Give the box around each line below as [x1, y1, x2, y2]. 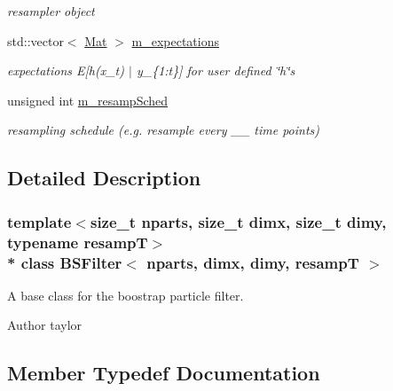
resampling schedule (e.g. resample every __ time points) [7, 121, 320, 139]
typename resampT [7, 231, 148, 253]
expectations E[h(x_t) [7, 61, 124, 80]
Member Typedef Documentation [7, 359, 320, 387]
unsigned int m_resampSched [7, 90, 169, 109]
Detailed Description [7, 164, 201, 192]
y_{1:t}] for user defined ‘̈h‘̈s [136, 61, 295, 80]
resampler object [7, 2, 95, 20]
